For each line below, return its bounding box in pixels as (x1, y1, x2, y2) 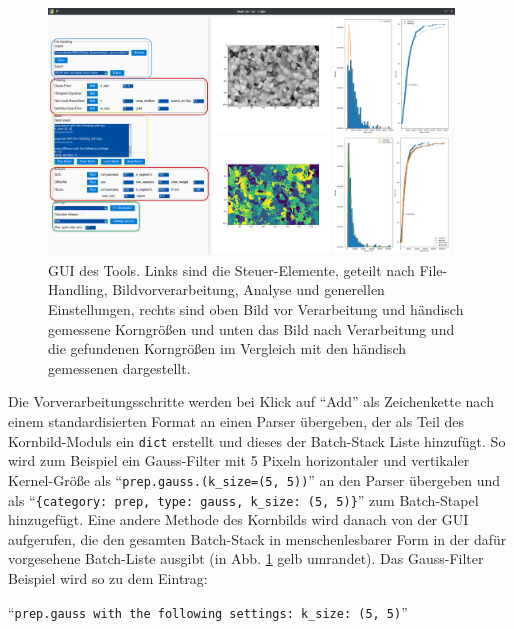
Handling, (48, 279, 108, 300)
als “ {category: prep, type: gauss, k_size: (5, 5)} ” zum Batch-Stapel (8, 489, 479, 510)
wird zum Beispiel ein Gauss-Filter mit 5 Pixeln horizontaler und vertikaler (8, 450, 470, 471)
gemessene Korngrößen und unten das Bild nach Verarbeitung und (48, 318, 455, 339)
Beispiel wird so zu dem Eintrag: (8, 567, 208, 588)
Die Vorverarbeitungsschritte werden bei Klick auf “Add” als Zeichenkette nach (8, 391, 494, 412)
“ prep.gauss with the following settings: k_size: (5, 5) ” (8, 601, 408, 622)
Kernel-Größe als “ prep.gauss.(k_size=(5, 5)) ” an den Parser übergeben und (8, 469, 501, 490)
